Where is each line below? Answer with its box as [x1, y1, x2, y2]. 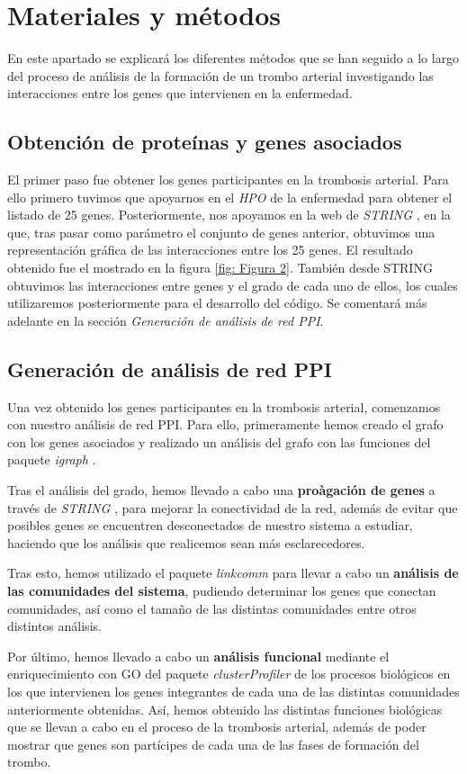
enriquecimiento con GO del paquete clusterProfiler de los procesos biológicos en [7, 664, 451, 683]
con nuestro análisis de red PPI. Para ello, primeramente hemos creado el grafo [7, 415, 444, 434]
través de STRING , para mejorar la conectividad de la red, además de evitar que [7, 498, 458, 517]
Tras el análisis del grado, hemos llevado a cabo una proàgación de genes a [7, 481, 436, 499]
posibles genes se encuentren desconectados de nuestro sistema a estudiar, [7, 516, 413, 535]
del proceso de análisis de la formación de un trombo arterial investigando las [7, 66, 434, 85]
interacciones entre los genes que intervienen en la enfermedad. [7, 84, 353, 103]
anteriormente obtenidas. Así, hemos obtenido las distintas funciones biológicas [7, 699, 443, 718]
